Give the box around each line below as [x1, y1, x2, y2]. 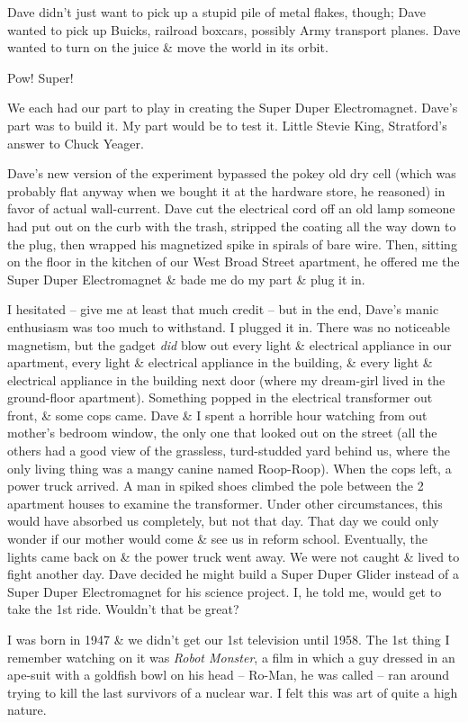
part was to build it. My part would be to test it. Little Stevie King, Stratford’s [7, 115, 447, 134]
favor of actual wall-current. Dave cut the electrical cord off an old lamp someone [7, 199, 455, 218]
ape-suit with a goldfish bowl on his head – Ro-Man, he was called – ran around [7, 665, 449, 684]
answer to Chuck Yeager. [7, 133, 144, 152]
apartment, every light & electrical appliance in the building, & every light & [7, 353, 433, 372]
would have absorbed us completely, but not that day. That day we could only [7, 511, 439, 530]
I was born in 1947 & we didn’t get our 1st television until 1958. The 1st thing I [7, 630, 450, 648]
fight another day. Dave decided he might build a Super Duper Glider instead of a [7, 564, 460, 583]
